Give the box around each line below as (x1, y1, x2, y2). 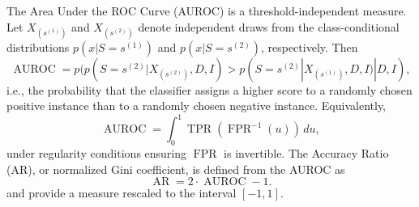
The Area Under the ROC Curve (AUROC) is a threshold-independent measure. (6, 2, 407, 19)
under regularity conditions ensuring (6, 145, 187, 162)
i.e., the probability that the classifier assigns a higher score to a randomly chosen (6, 81, 413, 98)
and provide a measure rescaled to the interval (6, 184, 237, 201)
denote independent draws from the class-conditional (138, 18, 400, 35)
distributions (6, 38, 70, 55)
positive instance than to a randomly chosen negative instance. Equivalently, (6, 97, 387, 114)
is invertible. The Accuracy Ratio (224, 145, 389, 162)
